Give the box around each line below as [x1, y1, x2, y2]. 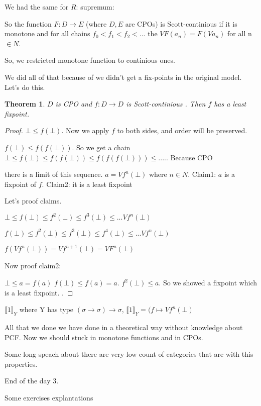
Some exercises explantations [5, 392, 93, 402]
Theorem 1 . [5, 98, 45, 109]
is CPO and [55, 98, 92, 109]
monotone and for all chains [5, 28, 90, 39]
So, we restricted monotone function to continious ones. [5, 55, 175, 65]
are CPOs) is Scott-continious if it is [125, 18, 237, 29]
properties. [5, 358, 38, 369]
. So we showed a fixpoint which [159, 277, 257, 287]
